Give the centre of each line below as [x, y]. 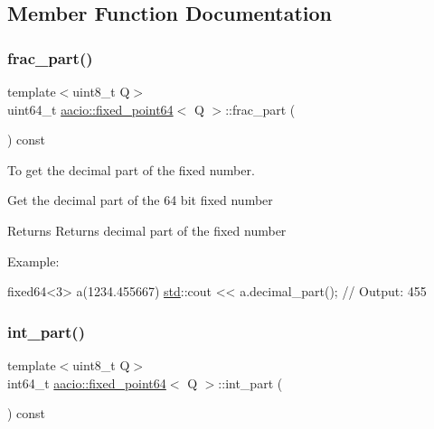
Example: [33, 261]
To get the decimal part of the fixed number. [131, 169]
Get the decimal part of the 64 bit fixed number [140, 200]
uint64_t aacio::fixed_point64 [90, 109]
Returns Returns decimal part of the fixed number [147, 230]
